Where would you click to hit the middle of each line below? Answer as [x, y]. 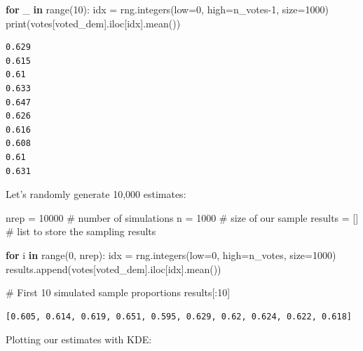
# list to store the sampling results [81, 231]
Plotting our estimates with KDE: [79, 339]
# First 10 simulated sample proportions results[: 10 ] [118, 292]
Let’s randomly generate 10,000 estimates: [96, 194]
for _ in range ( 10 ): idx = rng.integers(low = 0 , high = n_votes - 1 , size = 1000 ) [167, 9]
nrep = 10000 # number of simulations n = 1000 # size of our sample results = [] [182, 217]
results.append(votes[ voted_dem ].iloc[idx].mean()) [114, 269]
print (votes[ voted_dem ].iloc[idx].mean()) [93, 23]
